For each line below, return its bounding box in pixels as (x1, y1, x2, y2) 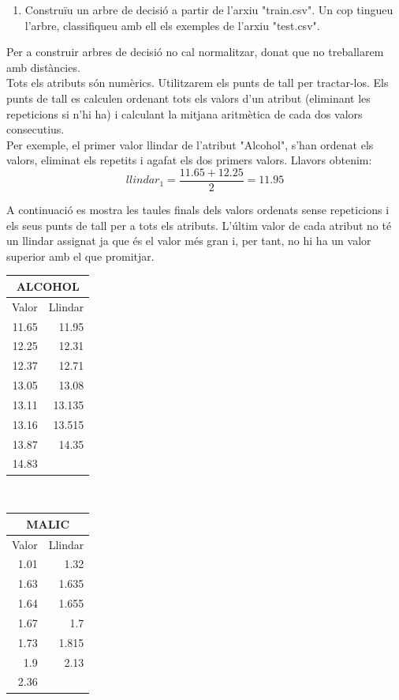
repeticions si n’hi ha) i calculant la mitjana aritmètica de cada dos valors (6, 105, 363, 122)
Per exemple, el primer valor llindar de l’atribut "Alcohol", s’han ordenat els (6, 136, 374, 152)
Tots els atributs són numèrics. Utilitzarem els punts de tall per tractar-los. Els (6, 74, 389, 91)
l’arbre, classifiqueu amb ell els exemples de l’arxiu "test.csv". (24, 17, 320, 33)
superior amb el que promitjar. (6, 247, 155, 264)
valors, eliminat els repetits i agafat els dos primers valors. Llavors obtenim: (6, 152, 372, 168)
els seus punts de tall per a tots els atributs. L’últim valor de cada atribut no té (6, 216, 392, 233)
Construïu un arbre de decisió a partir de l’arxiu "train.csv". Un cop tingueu (24, 2, 393, 17)
